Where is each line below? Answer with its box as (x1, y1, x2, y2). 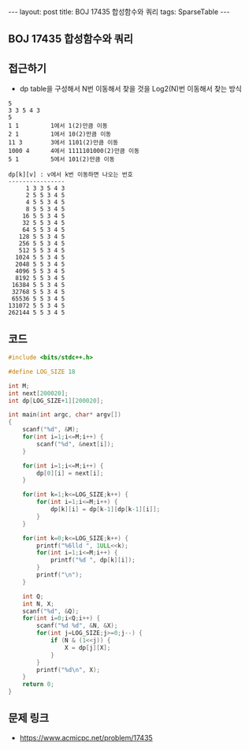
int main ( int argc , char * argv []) (8, 411, 122, 419)
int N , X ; (22, 599, 55, 608)
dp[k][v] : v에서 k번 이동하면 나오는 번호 (8, 171, 133, 179)
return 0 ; (22, 681, 55, 688)
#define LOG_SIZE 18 (8, 368, 76, 375)
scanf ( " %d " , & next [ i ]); (36, 440, 114, 448)
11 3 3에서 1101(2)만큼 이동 (8, 139, 119, 147)
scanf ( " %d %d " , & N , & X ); (36, 621, 118, 630)
